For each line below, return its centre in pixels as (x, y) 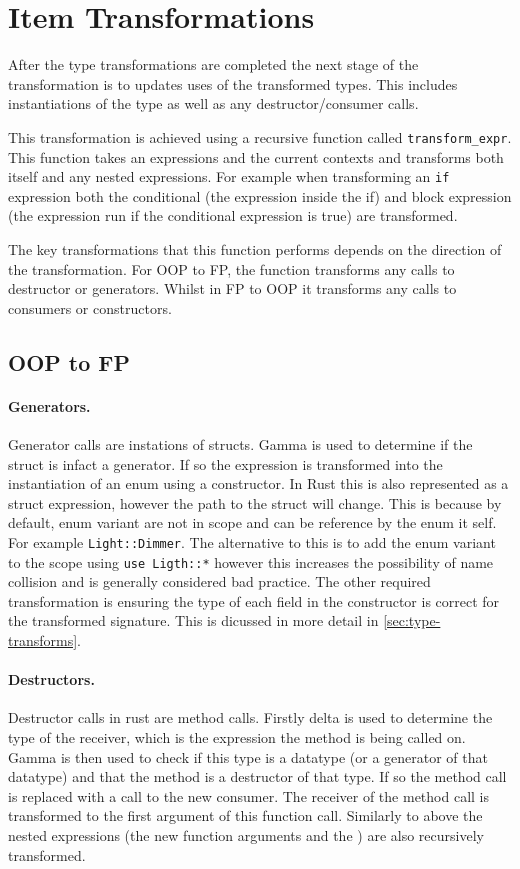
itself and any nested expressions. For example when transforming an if (229, 176)
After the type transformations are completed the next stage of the (213, 64)
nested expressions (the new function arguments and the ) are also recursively (246, 834)
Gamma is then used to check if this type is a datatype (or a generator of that (248, 756)
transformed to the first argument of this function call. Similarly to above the (245, 815)
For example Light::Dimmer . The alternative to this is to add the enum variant (252, 541)
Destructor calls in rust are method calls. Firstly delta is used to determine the (250, 717)
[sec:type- (412, 620)
